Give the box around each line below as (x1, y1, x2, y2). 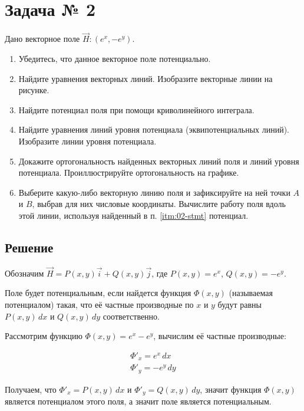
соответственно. (103, 310, 160, 322)
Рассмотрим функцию (5, 330, 82, 342)
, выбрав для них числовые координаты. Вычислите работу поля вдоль (32, 198, 286, 210)
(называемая (229, 287, 273, 299)
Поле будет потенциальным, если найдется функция (5, 287, 191, 299)
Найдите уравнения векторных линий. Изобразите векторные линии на (18, 72, 273, 84)
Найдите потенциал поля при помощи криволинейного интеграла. (18, 103, 255, 116)
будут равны (217, 298, 262, 311)
